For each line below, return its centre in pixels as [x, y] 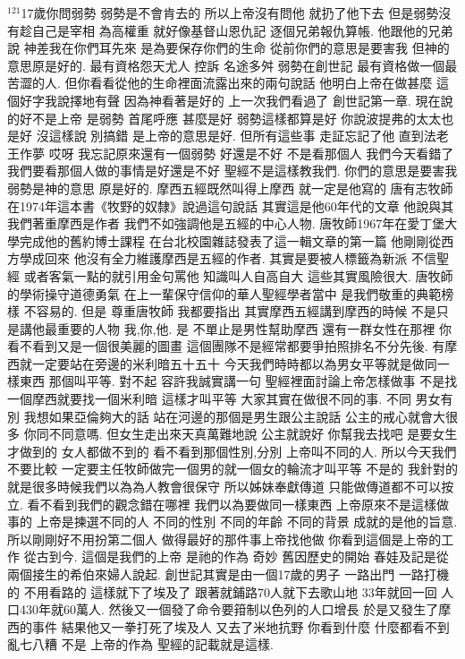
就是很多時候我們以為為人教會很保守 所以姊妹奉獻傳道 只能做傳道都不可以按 [231, 487]
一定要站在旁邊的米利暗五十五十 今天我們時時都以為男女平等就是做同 [234, 363]
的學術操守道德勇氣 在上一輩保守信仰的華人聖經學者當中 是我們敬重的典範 [224, 293]
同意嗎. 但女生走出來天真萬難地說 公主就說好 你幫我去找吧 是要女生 [259, 434]
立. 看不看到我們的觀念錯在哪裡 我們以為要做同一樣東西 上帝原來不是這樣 [222, 504]
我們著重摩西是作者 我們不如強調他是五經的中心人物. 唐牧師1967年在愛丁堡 [226, 223]
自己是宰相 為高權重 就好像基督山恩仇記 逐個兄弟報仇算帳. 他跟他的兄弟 [242, 30]
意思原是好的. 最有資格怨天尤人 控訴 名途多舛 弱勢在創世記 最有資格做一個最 [232, 65]
